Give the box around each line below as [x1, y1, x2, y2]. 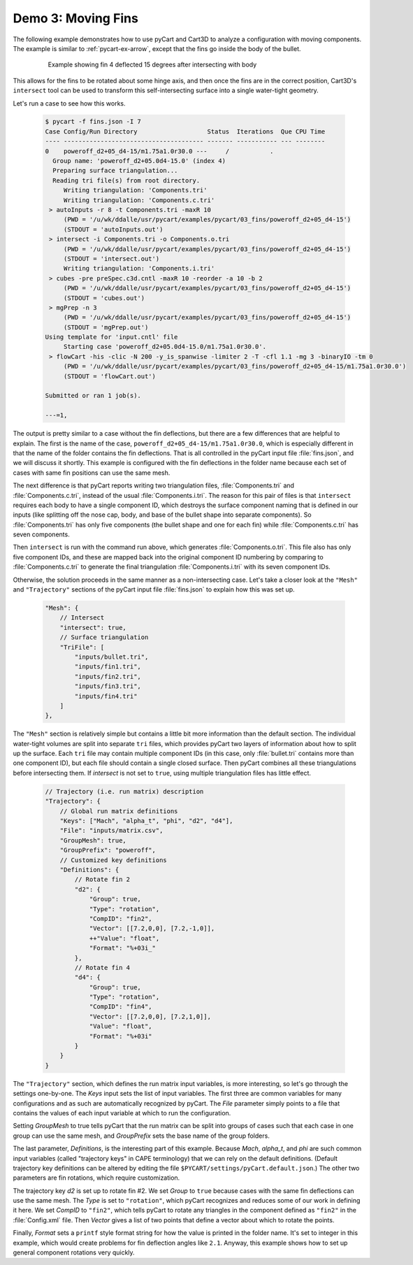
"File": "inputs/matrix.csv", [59, 827, 164, 835]
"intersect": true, [59, 623, 127, 631]
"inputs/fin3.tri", [74, 682, 141, 690]
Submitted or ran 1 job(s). [45, 392, 141, 400]
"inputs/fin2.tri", [74, 672, 141, 680]
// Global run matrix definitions [59, 807, 178, 815]
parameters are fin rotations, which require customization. [13, 1173, 180, 1182]
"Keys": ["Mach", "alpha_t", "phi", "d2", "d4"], [59, 817, 233, 825]
